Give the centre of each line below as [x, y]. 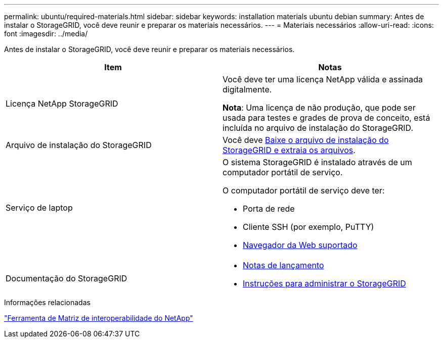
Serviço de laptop [39, 208]
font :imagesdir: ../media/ [46, 34]
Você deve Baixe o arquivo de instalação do [306, 140]
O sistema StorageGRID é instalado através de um [317, 162]
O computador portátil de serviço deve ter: [304, 190]
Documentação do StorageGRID [67, 278]
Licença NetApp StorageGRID [62, 104]
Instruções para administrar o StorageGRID [324, 283]
